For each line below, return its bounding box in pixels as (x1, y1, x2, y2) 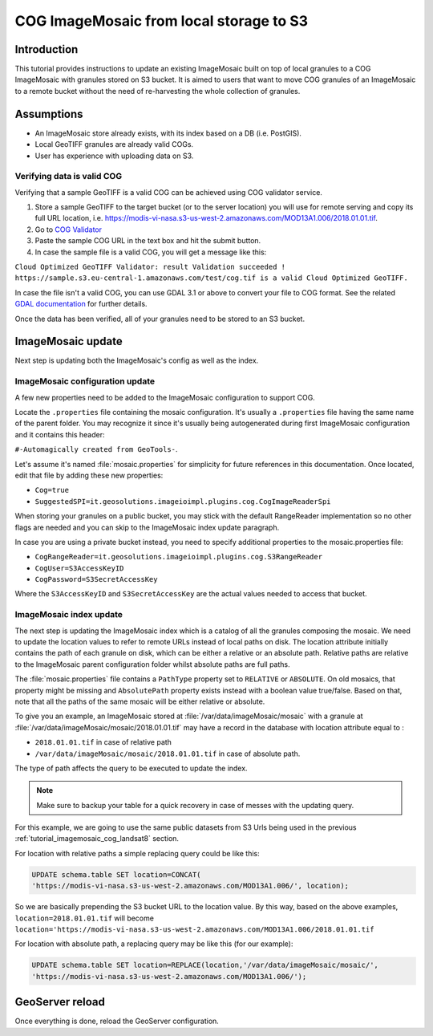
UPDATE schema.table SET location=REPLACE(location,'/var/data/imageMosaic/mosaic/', (31, 961, 378, 970)
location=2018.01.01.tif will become (14, 913, 154, 923)
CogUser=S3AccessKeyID (34, 563, 124, 573)
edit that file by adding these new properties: (14, 470, 164, 480)
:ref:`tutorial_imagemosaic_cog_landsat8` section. (14, 834, 180, 843)
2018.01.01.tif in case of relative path (34, 737, 172, 747)
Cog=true (34, 485, 70, 495)
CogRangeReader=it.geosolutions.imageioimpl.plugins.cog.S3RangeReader (34, 552, 323, 562)
